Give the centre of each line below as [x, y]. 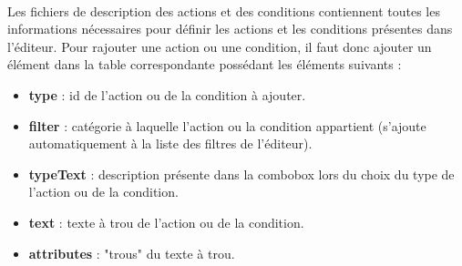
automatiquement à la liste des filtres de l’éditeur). [170, 143]
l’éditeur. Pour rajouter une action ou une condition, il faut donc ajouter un [220, 46]
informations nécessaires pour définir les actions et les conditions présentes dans [230, 29]
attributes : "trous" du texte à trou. [132, 253]
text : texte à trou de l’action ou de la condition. [166, 222]
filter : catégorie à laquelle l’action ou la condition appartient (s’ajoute [227, 125]
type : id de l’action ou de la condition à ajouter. [167, 94]
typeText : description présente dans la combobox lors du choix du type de [241, 174]
